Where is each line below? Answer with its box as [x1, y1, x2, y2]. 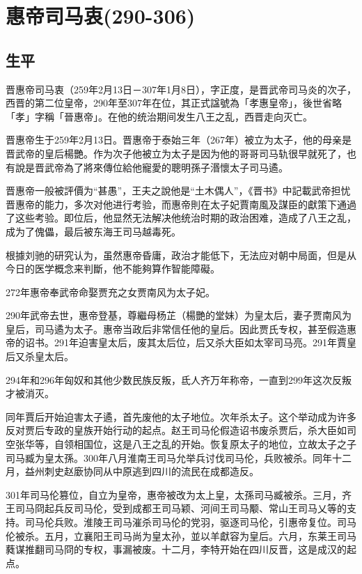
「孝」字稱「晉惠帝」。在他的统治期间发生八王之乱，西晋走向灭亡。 [6, 109, 313, 123]
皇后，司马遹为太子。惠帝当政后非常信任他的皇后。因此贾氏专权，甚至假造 [6, 321, 347, 336]
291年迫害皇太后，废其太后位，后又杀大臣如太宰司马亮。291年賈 [54, 335, 347, 350]
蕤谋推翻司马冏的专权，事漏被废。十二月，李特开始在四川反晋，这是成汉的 [6, 542, 347, 557]
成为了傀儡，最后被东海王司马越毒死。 [6, 224, 181, 238]
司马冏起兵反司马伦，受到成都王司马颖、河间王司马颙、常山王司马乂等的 [15, 501, 347, 515]
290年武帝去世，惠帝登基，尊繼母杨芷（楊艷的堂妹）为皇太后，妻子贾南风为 [6, 308, 352, 323]
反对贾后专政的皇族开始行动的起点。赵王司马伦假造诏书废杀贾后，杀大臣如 [6, 423, 347, 437]
